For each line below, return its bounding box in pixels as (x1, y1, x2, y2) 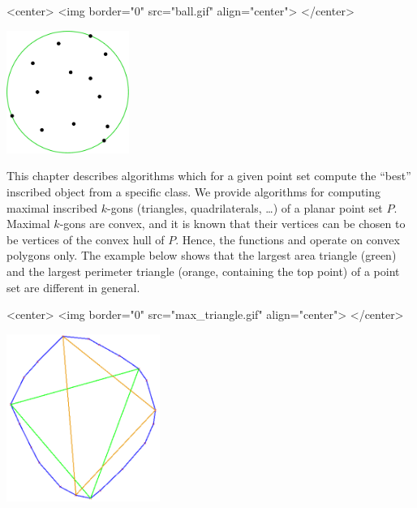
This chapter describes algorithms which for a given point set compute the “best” (6, 167, 411, 184)
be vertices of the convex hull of (6, 230, 165, 248)
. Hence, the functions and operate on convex (175, 230, 400, 248)
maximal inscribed (6, 199, 98, 216)
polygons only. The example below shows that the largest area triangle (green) (6, 247, 397, 264)
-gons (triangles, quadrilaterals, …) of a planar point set (107, 199, 383, 216)
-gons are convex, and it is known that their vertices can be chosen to (59, 215, 406, 232)
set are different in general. (6, 278, 140, 295)
